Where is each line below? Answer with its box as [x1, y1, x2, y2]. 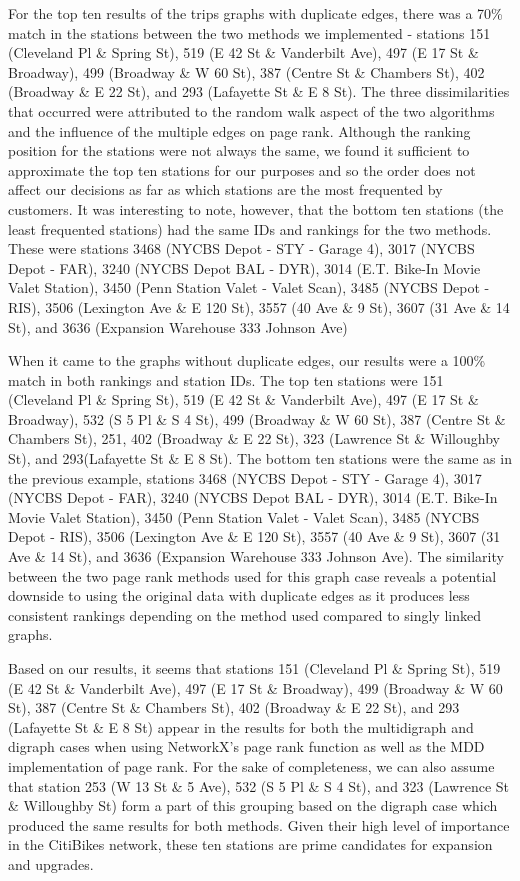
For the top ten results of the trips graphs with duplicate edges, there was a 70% [8, 3, 503, 23]
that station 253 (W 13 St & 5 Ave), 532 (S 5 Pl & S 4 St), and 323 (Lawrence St [8, 775, 509, 796]
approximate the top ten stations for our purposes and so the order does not [8, 159, 476, 180]
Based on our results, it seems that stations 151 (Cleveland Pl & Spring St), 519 [8, 658, 501, 678]
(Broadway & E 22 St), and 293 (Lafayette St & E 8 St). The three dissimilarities [8, 81, 510, 102]
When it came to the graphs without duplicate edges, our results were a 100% [8, 350, 486, 371]
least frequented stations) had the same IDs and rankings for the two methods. [8, 218, 492, 239]
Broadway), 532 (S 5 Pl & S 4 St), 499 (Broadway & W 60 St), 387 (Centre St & [8, 408, 506, 429]
